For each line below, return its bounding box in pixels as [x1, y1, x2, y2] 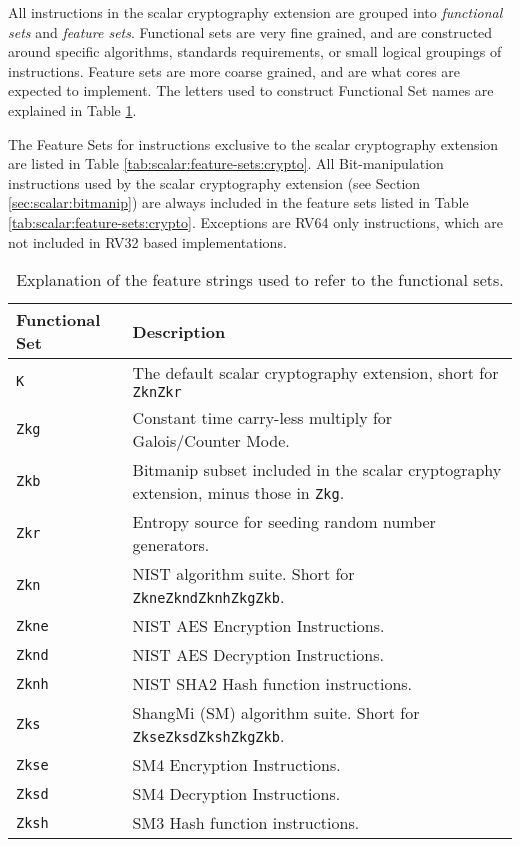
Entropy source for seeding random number [132, 510, 436, 534]
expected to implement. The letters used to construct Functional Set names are [8, 80, 494, 101]
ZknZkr [132, 384, 182, 401]
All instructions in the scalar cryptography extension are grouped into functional [8, 2, 503, 22]
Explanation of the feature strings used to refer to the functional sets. [16, 268, 504, 292]
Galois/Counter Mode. [132, 429, 290, 453]
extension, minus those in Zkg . [132, 481, 345, 505]
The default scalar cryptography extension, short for [132, 361, 499, 385]
